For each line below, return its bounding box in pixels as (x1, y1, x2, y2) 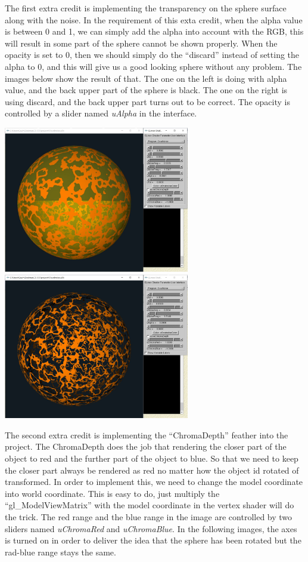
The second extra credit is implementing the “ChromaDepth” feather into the (5, 428, 288, 441)
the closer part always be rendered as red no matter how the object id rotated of (5, 463, 299, 476)
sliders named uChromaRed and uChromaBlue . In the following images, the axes (5, 522, 297, 535)
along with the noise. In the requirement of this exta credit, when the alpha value (5, 13, 303, 26)
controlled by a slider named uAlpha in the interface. (5, 107, 197, 119)
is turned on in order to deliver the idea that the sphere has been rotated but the (5, 534, 301, 546)
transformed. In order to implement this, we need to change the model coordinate (5, 475, 303, 488)
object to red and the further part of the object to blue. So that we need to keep (5, 452, 298, 465)
